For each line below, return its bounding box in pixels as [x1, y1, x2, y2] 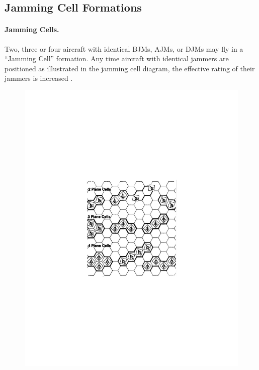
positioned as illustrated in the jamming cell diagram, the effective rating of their [5, 63, 255, 73]
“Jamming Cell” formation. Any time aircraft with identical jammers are [5, 53, 229, 64]
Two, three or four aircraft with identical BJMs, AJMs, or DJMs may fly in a [5, 43, 243, 54]
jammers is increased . [5, 73, 73, 83]
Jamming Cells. [5, 24, 59, 35]
